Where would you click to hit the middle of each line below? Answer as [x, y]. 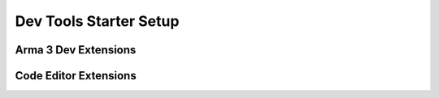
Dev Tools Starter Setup [97, 21]
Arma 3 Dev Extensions [76, 50]
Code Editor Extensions [76, 76]
